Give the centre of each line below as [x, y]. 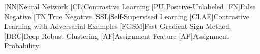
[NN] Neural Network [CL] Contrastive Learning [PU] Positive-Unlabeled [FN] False [130, 6]
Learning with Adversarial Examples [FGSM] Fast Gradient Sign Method [117, 26]
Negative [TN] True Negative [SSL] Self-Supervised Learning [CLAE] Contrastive [127, 16]
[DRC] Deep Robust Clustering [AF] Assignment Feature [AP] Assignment [117, 36]
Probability [22, 46]
